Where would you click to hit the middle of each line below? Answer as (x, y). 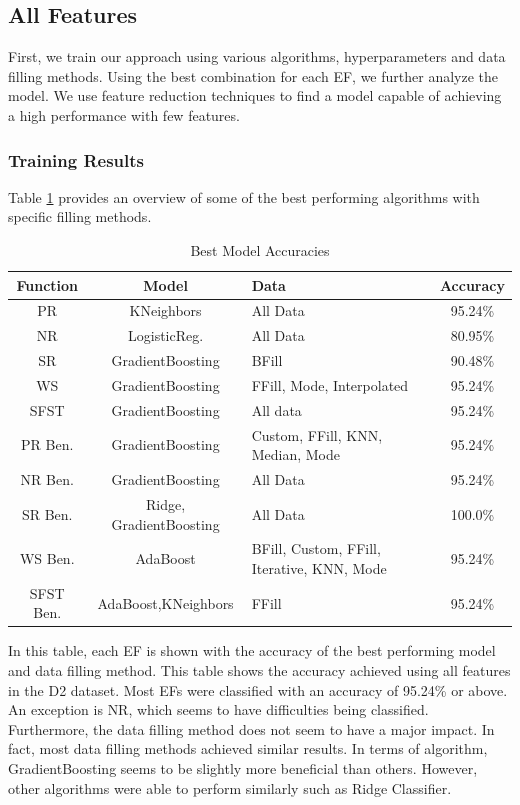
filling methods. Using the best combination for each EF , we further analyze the (253, 75)
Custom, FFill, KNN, (317, 434)
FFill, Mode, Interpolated (330, 384)
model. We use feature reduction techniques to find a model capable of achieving (255, 95)
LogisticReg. (166, 335)
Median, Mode (295, 454)
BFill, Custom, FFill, (316, 548)
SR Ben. (47, 513)
